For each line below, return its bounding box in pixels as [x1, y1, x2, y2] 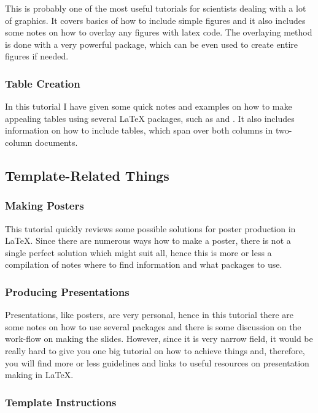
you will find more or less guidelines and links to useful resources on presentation [5, 356, 309, 369]
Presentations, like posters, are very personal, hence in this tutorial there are [5, 308, 293, 321]
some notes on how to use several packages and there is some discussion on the [5, 320, 301, 333]
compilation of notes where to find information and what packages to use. [5, 258, 282, 271]
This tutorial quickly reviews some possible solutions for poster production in [5, 222, 296, 235]
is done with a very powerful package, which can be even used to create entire [5, 37, 298, 50]
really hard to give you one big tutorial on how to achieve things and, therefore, [5, 344, 305, 357]
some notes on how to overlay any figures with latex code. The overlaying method [5, 26, 312, 39]
